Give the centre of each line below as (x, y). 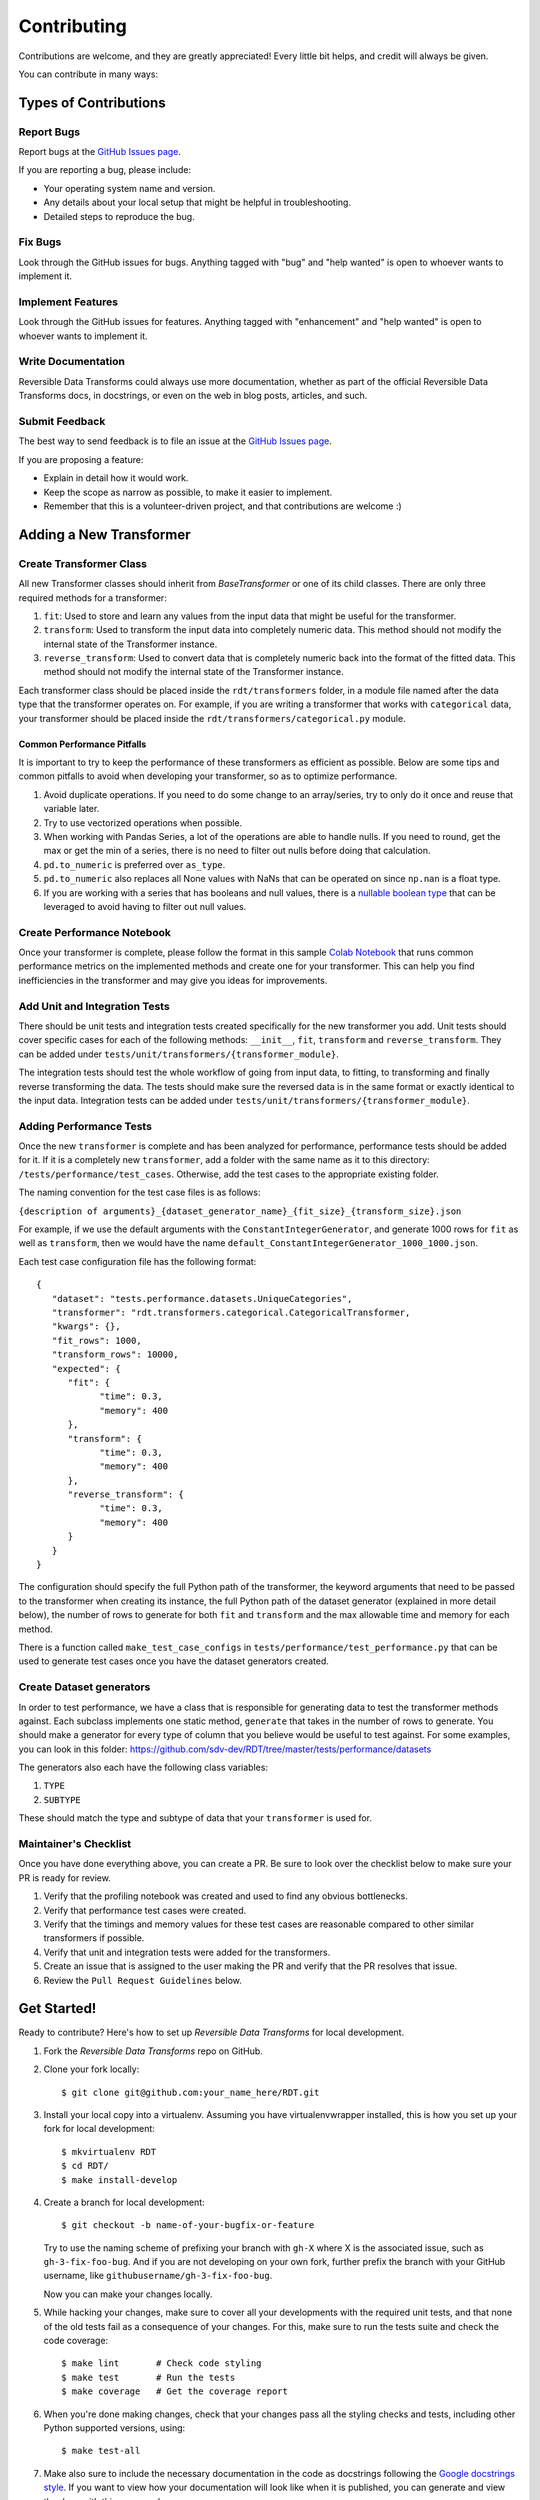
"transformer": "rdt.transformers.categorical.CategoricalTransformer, (231, 1312)
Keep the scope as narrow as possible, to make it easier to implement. (188, 492)
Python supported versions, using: (114, 2428)
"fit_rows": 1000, (96, 1340)
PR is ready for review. (65, 1877)
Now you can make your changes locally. (128, 2294)
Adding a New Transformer (104, 534)
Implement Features (68, 302)
